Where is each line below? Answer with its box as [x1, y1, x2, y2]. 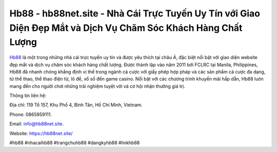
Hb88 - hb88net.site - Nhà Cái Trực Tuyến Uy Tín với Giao [9, 8, 260, 19]
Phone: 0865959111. [9, 111, 52, 118]
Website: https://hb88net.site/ [9, 130, 73, 136]
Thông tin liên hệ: [9, 92, 47, 99]
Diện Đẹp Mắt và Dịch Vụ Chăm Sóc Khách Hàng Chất [9, 22, 243, 33]
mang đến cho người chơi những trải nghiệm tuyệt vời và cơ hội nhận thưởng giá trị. [9, 83, 186, 89]
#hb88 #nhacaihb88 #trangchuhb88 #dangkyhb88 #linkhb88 [9, 140, 140, 146]
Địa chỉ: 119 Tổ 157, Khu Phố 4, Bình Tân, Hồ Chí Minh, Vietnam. [9, 102, 143, 108]
